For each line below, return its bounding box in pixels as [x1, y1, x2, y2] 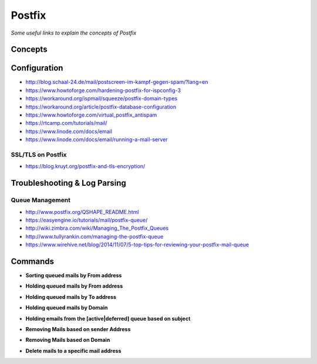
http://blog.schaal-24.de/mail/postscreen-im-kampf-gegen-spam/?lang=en [25, 79, 208, 86]
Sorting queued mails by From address [25, 271, 122, 278]
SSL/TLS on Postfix [11, 150, 67, 158]
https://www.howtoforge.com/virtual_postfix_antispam [25, 111, 157, 118]
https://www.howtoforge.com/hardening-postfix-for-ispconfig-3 [25, 87, 181, 94]
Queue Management [11, 196, 70, 205]
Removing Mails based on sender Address [25, 325, 131, 332]
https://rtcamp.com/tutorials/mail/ [25, 120, 108, 127]
